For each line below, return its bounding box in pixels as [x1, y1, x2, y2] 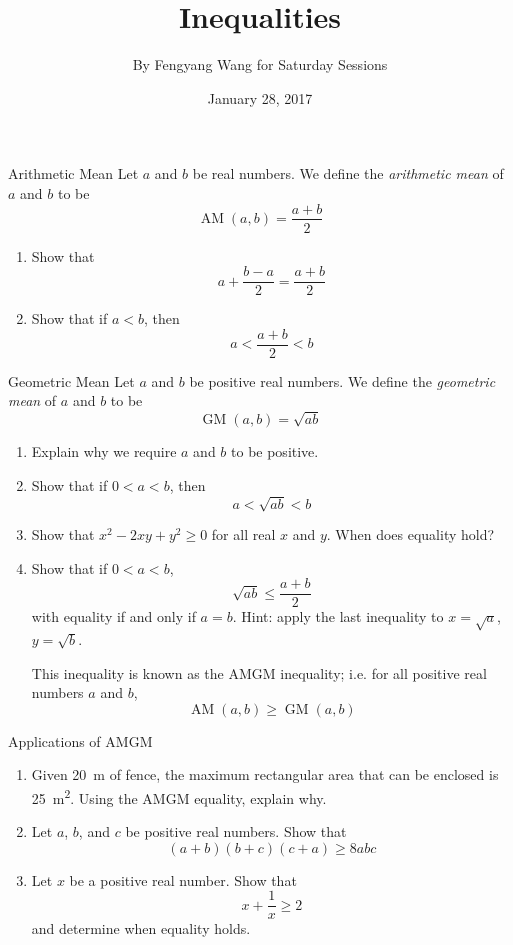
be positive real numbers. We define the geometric [189, 370, 496, 391]
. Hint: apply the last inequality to [232, 606, 444, 627]
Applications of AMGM [8, 730, 153, 751]
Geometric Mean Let [8, 370, 135, 391]
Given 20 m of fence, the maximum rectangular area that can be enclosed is [31, 764, 499, 785]
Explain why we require [31, 441, 177, 462]
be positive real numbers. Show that [125, 821, 347, 842]
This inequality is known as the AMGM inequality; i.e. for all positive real [31, 662, 487, 683]
